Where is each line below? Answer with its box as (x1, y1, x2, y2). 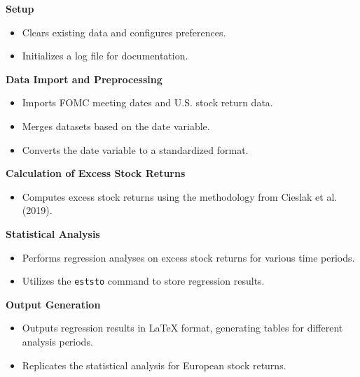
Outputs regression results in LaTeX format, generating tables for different (22, 320, 343, 335)
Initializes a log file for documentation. (22, 48, 188, 63)
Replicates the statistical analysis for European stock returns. (22, 357, 286, 372)
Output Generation (6, 297, 101, 311)
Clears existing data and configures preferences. (22, 24, 226, 39)
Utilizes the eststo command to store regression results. (22, 273, 265, 288)
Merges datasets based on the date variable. (22, 118, 210, 133)
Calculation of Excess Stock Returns (6, 166, 186, 180)
